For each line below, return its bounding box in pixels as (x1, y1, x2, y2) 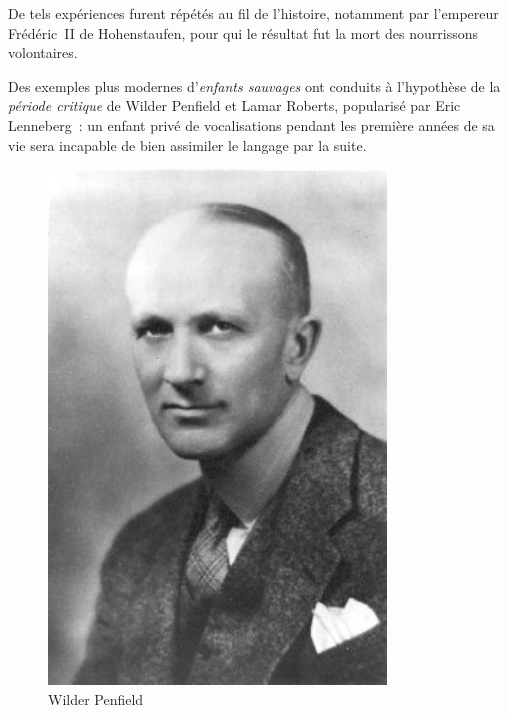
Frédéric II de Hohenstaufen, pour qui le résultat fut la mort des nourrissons (8, 22, 478, 43)
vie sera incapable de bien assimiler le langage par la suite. (8, 134, 367, 155)
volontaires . (8, 42, 78, 63)
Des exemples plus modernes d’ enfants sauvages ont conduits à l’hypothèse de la (8, 75, 501, 96)
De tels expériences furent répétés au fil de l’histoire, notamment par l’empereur (8, 3, 499, 23)
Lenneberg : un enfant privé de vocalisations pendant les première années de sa (8, 114, 495, 135)
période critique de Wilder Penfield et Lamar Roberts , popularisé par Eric (8, 95, 461, 116)
